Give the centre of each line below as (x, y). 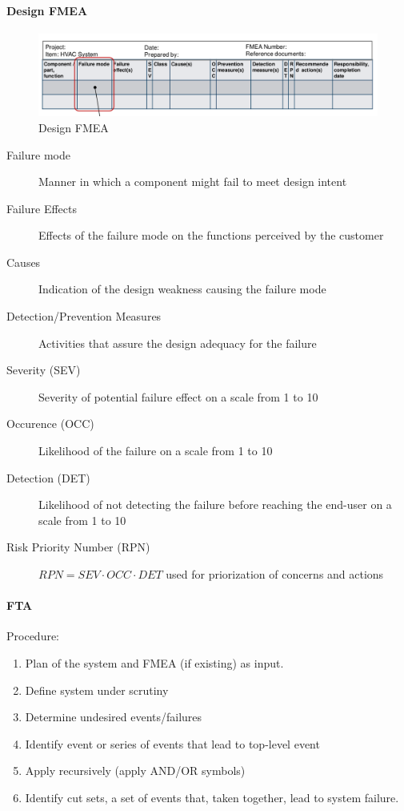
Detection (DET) (48, 477)
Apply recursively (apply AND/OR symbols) (135, 771)
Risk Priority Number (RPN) (78, 547)
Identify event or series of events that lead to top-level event (172, 743)
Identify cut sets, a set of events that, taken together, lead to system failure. (212, 797)
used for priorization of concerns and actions (275, 574)
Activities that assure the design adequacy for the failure (178, 343)
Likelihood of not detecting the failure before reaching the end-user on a (215, 504)
